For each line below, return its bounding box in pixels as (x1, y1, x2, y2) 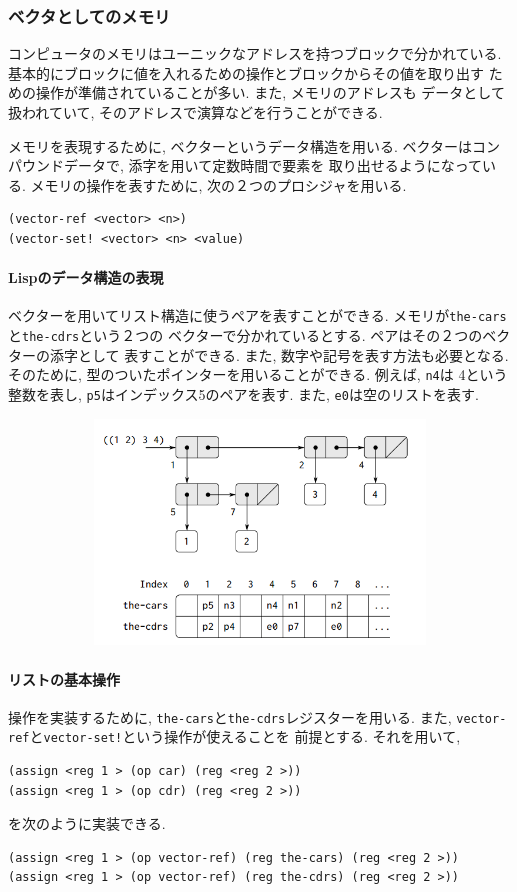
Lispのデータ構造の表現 (8, 267, 164, 288)
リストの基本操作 (8, 668, 120, 689)
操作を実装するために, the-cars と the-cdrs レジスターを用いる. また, (8, 706, 452, 727)
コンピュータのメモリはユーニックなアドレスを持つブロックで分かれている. (8, 43, 502, 64)
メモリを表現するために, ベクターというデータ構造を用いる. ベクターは (8, 135, 472, 156)
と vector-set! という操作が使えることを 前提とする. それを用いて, (29, 726, 461, 747)
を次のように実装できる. (8, 813, 166, 834)
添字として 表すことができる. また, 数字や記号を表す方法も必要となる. (49, 344, 509, 365)
